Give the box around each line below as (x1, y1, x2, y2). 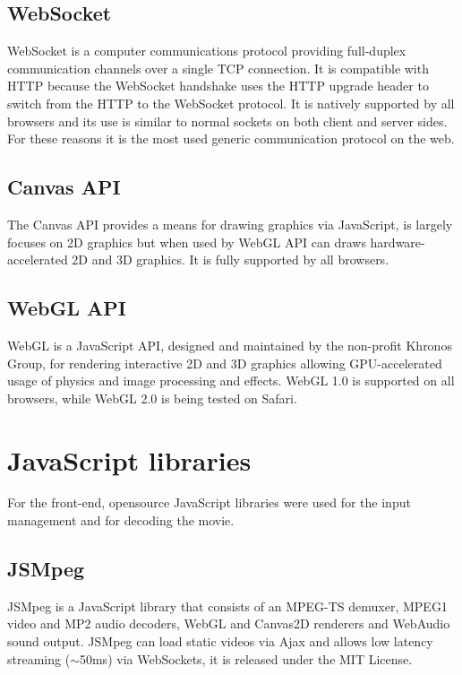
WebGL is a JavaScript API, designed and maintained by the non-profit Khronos (7, 335, 452, 354)
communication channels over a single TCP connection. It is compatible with (7, 58, 429, 77)
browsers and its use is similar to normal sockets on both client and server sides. (7, 111, 448, 130)
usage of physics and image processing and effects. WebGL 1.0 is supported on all (7, 371, 455, 390)
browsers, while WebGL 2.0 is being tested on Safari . (7, 388, 297, 407)
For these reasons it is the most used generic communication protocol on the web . (7, 129, 455, 148)
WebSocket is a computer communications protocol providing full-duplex (7, 41, 406, 60)
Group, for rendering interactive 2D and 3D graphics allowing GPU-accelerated (7, 353, 442, 372)
